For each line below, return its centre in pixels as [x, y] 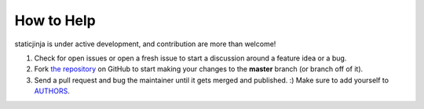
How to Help [55, 20]
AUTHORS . [52, 91]
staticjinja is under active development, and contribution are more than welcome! [145, 44]
